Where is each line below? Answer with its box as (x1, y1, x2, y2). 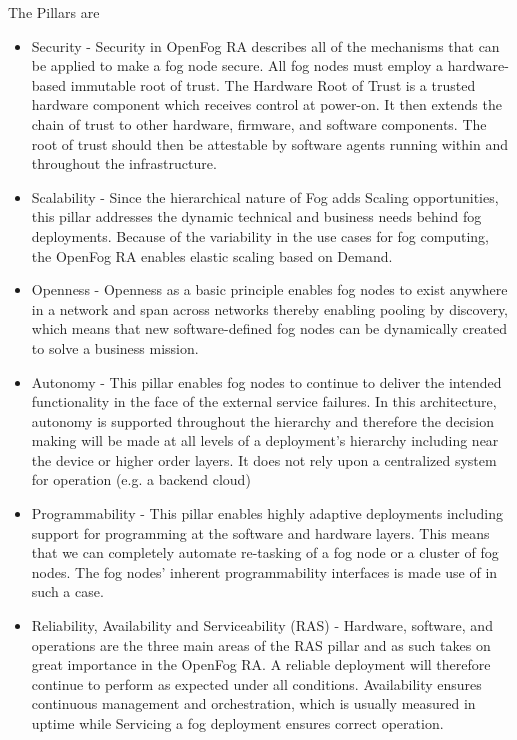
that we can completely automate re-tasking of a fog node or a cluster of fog (31, 542, 499, 563)
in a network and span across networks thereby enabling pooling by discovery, (31, 298, 509, 319)
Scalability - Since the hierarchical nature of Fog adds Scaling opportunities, (31, 186, 499, 207)
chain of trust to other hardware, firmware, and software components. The (31, 113, 487, 134)
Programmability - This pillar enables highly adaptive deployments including (31, 503, 503, 524)
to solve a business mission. (31, 337, 199, 358)
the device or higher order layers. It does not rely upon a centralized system (31, 449, 497, 470)
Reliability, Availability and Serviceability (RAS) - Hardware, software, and (31, 615, 493, 636)
